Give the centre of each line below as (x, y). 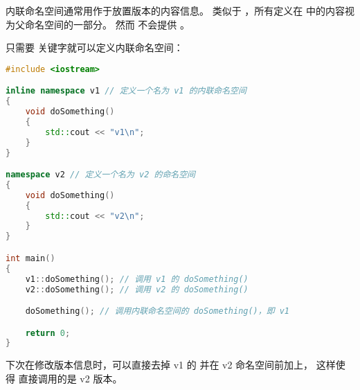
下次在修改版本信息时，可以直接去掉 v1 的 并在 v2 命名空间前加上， (160, 365)
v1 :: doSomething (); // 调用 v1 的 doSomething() (137, 279)
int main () (30, 258)
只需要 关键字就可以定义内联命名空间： (94, 47)
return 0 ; (48, 333)
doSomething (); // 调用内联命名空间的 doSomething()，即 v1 (157, 311)
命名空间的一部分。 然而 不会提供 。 (107, 24)
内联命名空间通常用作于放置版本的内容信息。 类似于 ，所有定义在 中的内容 (175, 10)
